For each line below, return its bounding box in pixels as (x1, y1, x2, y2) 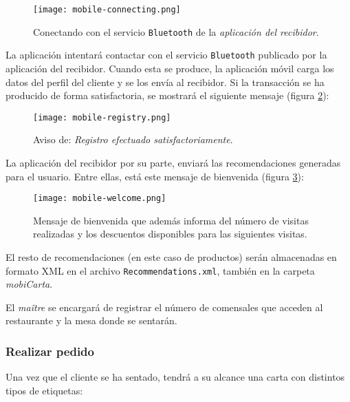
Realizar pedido (6, 342, 94, 359)
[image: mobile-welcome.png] (33, 193, 166, 204)
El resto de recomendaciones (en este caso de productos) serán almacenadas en (6, 250, 337, 264)
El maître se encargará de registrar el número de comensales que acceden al (6, 299, 323, 314)
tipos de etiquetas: (6, 383, 83, 397)
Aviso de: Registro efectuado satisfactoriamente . (33, 132, 233, 147)
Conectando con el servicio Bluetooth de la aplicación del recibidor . (33, 24, 319, 39)
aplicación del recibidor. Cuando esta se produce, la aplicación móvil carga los (6, 61, 334, 75)
